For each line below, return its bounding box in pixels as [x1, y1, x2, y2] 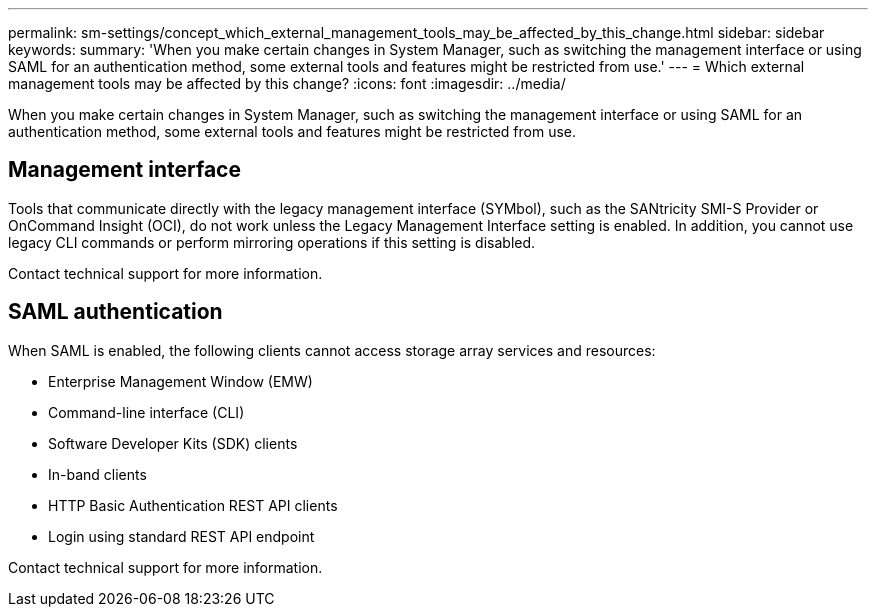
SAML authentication [8, 299, 223, 325]
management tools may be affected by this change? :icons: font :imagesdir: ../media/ [8, 75, 566, 92]
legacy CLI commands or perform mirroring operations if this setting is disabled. [8, 233, 536, 251]
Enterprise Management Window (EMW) [48, 372, 313, 390]
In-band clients [48, 465, 147, 483]
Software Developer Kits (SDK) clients [48, 434, 298, 452]
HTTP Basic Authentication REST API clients [48, 496, 338, 514]
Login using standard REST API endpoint [48, 527, 315, 545]
